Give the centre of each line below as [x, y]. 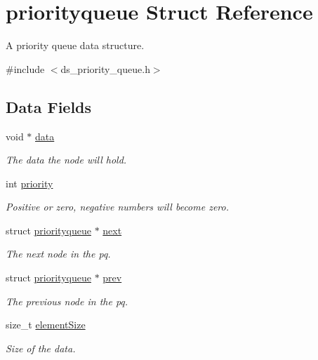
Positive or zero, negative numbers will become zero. [117, 207]
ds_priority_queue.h [105, 68]
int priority [29, 183]
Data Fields [49, 106]
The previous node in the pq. [67, 301]
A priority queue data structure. [75, 45]
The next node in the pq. [58, 254]
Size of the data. [41, 348]
